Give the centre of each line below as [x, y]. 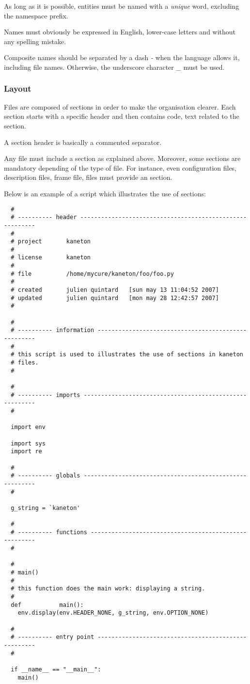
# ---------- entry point [53, 637]
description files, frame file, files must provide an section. [88, 177]
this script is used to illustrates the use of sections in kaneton [130, 355]
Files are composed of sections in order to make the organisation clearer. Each [120, 106]
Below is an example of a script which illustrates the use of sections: [105, 193]
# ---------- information [53, 330]
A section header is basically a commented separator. [83, 142]
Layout [18, 88]
